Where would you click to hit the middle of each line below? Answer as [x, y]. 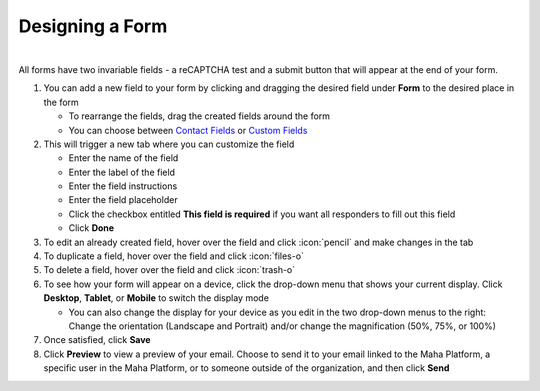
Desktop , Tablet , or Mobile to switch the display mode [156, 298]
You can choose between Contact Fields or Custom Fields [188, 130]
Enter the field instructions [123, 186]
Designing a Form [93, 26]
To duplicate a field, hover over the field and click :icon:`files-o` [174, 256]
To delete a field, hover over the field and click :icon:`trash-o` [169, 270]
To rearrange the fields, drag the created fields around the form [199, 116]
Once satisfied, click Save [97, 340]
